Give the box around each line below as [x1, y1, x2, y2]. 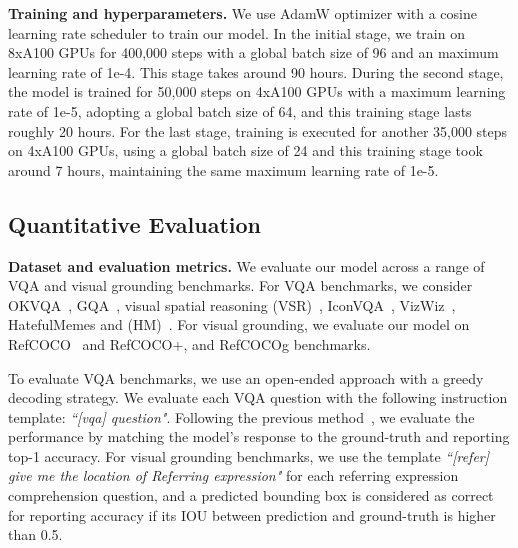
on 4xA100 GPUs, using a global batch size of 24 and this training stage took [8, 140, 483, 161]
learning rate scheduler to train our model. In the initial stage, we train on [8, 22, 465, 43]
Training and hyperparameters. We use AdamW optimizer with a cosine [8, 3, 477, 23]
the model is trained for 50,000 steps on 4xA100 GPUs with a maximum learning [8, 81, 506, 102]
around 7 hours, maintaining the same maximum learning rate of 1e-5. [8, 159, 439, 180]
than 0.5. [8, 524, 63, 545]
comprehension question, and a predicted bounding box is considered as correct [8, 485, 494, 506]
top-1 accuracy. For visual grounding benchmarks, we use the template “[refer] [8, 445, 490, 466]
